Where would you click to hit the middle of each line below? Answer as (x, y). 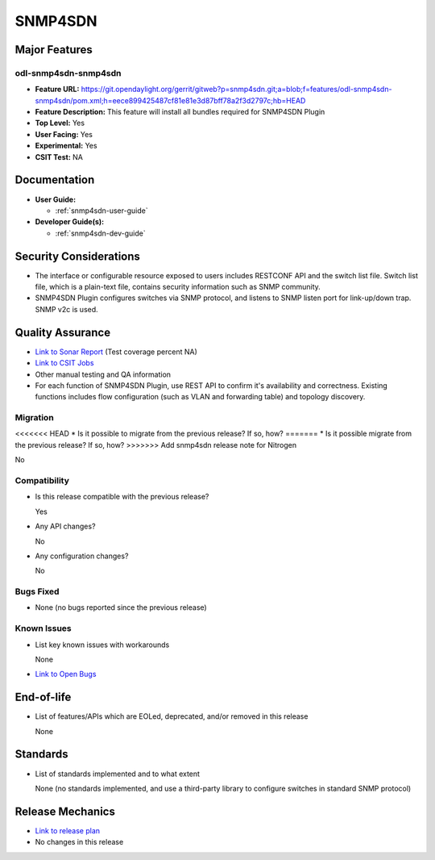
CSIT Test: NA (59, 157)
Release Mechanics (65, 811)
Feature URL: (57, 90)
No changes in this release (79, 842)
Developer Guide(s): (70, 222)
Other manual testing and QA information (103, 374)
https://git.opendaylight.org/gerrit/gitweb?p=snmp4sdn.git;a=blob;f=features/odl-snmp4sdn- (236, 90)
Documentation (55, 180)
